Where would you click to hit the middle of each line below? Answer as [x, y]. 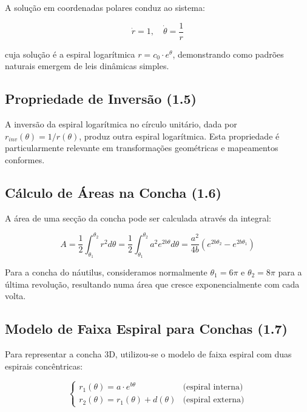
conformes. [25, 159]
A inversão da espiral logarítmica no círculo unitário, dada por [121, 124]
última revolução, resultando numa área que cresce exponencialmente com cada [152, 284]
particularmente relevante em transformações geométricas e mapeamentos [142, 148]
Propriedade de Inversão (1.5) [101, 99]
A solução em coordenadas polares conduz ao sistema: [105, 7]
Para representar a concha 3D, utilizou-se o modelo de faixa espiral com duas [148, 353]
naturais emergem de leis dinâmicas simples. [87, 66]
